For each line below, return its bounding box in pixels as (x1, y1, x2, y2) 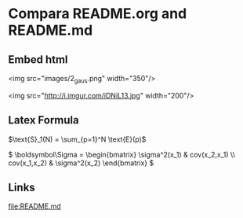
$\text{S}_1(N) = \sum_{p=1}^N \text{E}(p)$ (8, 135, 147, 144)
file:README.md (8, 201, 61, 211)
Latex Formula (8, 113, 80, 127)
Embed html (8, 53, 68, 66)
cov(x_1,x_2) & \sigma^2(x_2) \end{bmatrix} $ (8, 158, 154, 168)
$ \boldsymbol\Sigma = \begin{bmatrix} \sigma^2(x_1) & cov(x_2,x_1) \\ (8, 150, 235, 159)
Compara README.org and (8, 5, 187, 23)
